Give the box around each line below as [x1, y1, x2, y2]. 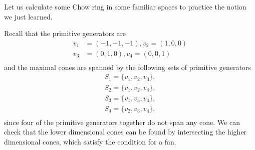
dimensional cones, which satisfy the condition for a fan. [4, 136, 176, 146]
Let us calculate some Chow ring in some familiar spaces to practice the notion [4, 1, 246, 11]
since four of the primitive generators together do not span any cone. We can [4, 116, 240, 127]
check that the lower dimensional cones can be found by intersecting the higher [4, 126, 247, 137]
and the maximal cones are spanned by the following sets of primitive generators [4, 61, 251, 72]
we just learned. [4, 11, 53, 21]
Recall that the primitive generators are [4, 28, 126, 38]
